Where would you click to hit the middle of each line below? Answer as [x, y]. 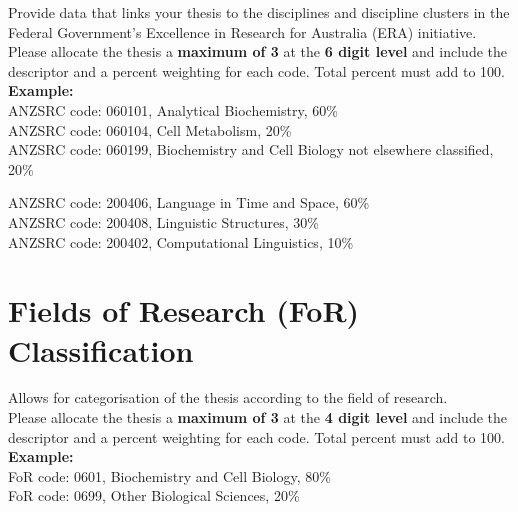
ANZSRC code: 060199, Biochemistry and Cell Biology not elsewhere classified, [251, 149]
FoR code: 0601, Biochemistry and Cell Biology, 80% [169, 475]
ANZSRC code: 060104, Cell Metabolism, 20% [150, 129]
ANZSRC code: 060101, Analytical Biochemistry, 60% [173, 109]
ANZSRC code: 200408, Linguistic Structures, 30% [163, 221]
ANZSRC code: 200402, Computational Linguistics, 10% [181, 241]
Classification [101, 349]
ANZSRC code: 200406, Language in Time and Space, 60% [189, 202]
